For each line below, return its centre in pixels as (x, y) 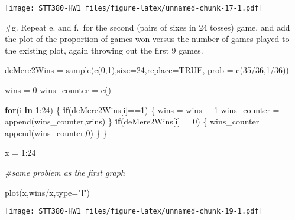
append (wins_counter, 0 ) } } (56, 132)
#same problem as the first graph (65, 172)
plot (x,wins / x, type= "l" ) (48, 192)
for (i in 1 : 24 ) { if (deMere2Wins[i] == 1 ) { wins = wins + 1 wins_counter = (142, 109)
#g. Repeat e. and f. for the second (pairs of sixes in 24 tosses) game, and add (147, 27)
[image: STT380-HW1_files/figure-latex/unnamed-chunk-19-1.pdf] (134, 211)
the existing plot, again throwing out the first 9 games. (104, 50)
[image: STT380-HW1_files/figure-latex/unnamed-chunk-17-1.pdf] (134, 8)
